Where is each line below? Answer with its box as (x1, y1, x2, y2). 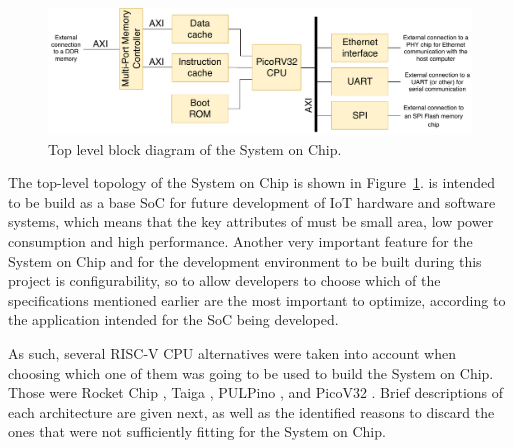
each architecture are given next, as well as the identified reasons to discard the (8, 401, 495, 422)
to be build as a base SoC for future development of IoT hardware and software (8, 191, 496, 212)
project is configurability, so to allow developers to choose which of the (8, 270, 441, 291)
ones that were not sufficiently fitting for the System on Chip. (8, 421, 386, 442)
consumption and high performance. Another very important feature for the (8, 231, 473, 252)
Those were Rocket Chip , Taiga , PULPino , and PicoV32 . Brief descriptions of (8, 382, 504, 403)
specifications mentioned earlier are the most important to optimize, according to (8, 289, 506, 310)
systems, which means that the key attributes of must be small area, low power (8, 211, 494, 232)
